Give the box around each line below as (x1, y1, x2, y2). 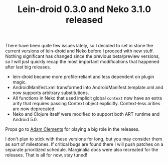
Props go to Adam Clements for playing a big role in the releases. (5, 126, 140, 132)
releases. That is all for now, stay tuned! (5, 152, 88, 158)
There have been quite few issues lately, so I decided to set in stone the (5, 43, 153, 49)
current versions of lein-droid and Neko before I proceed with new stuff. (5, 48, 154, 54)
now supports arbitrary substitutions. (12, 90, 89, 96)
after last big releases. (5, 64, 51, 70)
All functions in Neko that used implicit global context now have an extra (12, 95, 162, 101)
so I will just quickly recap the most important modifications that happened (5, 59, 159, 65)
